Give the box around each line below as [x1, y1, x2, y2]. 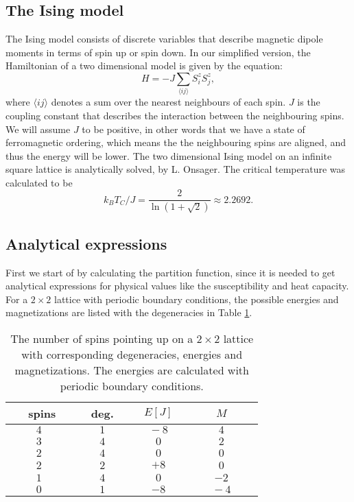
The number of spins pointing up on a [10, 330, 193, 346]
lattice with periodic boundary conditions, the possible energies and [54, 291, 339, 306]
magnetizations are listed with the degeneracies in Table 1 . [5, 305, 252, 320]
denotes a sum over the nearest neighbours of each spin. [51, 95, 286, 109]
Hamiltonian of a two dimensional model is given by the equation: [5, 58, 283, 73]
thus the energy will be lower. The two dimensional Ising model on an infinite [5, 148, 332, 163]
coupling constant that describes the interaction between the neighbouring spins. [5, 108, 344, 122]
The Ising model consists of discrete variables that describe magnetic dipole [5, 32, 323, 46]
